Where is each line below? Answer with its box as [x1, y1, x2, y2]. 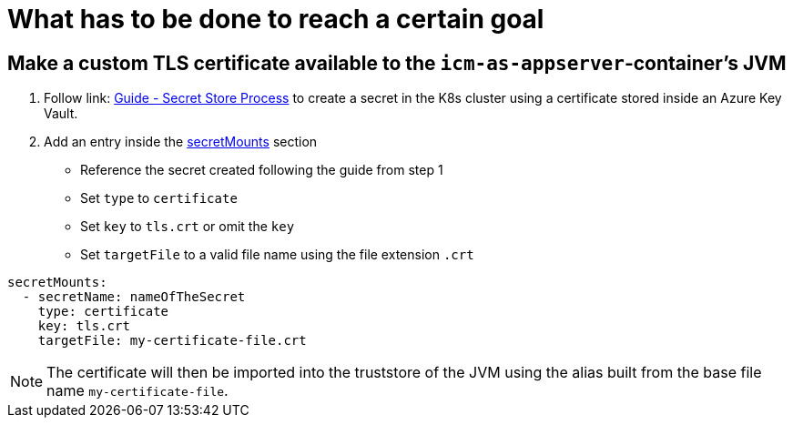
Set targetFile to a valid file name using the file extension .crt [80, 247, 474, 263]
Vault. [44, 106, 78, 122]
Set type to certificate [80, 190, 238, 207]
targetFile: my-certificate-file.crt [37, 333, 307, 349]
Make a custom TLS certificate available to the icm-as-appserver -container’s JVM [7, 51, 787, 75]
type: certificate [37, 304, 169, 319]
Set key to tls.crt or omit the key [80, 218, 295, 235]
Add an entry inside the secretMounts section [44, 134, 318, 150]
